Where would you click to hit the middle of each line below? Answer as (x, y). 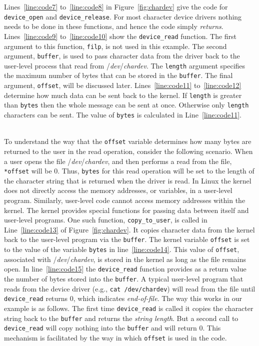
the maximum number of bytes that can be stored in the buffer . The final (118, 75)
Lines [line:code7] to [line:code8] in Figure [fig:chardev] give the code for (116, 6)
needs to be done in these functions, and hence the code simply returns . (114, 26)
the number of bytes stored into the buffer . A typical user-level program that (124, 279)
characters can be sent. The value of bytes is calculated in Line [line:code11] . (123, 115)
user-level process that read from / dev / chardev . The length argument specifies (125, 65)
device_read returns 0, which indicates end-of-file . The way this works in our (123, 298)
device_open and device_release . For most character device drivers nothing (123, 16)
